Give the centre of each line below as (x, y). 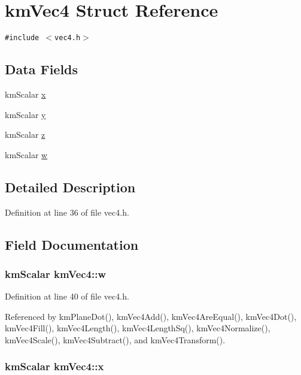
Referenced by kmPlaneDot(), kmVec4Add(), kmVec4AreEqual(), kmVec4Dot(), (151, 316)
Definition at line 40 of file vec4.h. (67, 296)
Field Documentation (72, 244)
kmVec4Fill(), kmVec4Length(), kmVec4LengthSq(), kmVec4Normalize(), (138, 328)
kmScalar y (25, 114)
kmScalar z (25, 134)
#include (22, 38)
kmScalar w (26, 154)
